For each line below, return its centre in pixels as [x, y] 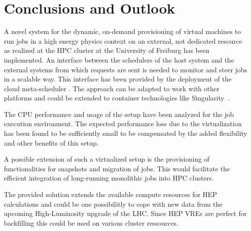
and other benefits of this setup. [51, 142]
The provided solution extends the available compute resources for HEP [110, 194]
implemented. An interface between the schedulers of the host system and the [119, 59]
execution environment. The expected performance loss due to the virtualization [123, 124]
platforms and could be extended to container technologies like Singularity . [117, 98]
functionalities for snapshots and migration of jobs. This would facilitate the [117, 168]
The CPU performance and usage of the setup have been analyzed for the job [119, 114]
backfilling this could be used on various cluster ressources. [91, 223]
